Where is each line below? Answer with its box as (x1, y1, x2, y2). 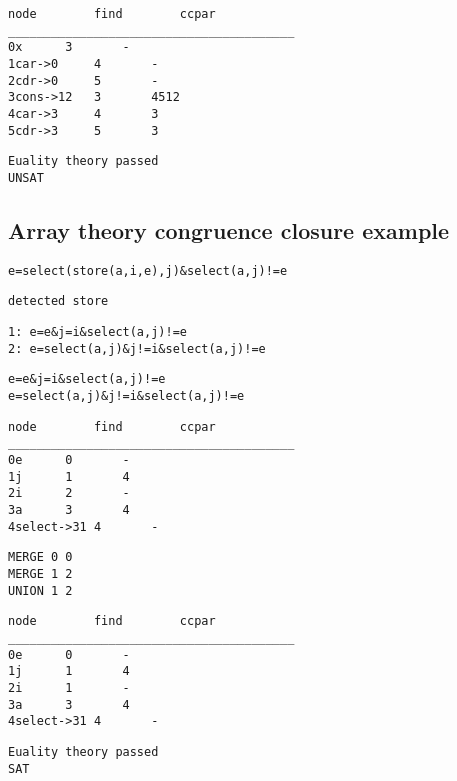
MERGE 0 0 (8, 550, 73, 565)
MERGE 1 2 (8, 566, 73, 581)
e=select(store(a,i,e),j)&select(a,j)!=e (8, 263, 288, 278)
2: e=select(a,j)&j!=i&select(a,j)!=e (8, 341, 266, 356)
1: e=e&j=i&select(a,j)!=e (8, 325, 187, 340)
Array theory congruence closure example (8, 214, 450, 245)
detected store (8, 294, 109, 309)
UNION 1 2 (8, 583, 73, 598)
